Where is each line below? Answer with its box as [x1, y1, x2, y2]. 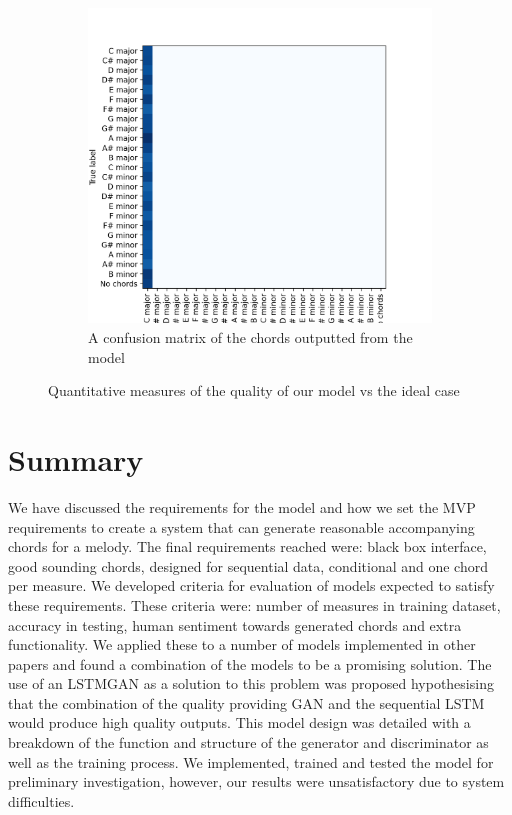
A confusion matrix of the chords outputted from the [88, 327, 413, 348]
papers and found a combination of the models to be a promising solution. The [8, 653, 492, 674]
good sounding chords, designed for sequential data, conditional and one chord [8, 555, 488, 576]
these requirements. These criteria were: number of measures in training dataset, [8, 594, 501, 615]
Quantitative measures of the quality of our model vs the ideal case [48, 380, 460, 401]
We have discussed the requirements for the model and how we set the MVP [8, 496, 476, 517]
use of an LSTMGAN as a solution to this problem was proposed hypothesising [8, 673, 494, 694]
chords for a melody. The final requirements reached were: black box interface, [8, 536, 487, 557]
